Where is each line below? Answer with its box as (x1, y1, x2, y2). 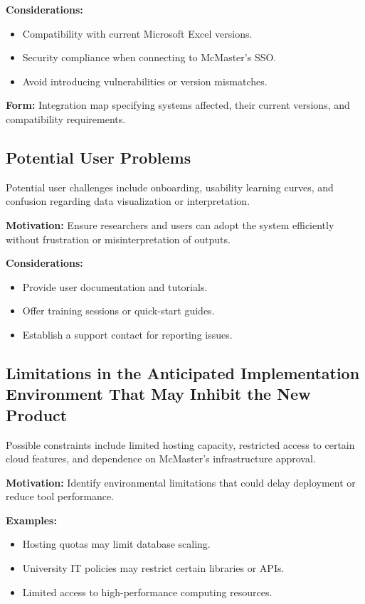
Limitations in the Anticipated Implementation (6, 361, 360, 383)
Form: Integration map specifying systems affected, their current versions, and (6, 97, 350, 112)
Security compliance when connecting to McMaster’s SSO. (22, 50, 277, 65)
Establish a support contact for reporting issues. (22, 327, 233, 341)
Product (6, 403, 68, 425)
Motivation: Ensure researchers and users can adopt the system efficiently (6, 217, 334, 232)
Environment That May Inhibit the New (6, 383, 311, 405)
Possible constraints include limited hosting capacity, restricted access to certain (6, 437, 355, 452)
